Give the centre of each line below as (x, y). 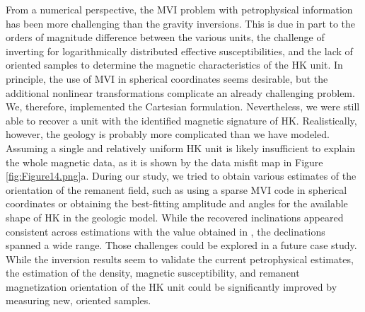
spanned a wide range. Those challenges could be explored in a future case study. (181, 245)
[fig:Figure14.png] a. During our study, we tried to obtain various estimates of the (181, 176)
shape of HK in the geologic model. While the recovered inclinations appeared (175, 217)
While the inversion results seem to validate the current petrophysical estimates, (180, 259)
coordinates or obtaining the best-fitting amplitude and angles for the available (177, 203)
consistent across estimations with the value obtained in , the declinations (166, 231)
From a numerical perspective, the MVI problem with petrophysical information (179, 9)
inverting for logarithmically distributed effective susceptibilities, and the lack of (179, 51)
